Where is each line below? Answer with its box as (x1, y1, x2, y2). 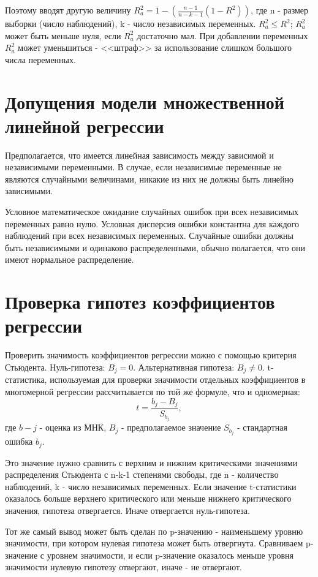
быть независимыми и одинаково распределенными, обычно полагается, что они (5, 241, 306, 254)
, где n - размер (251, 4, 309, 16)
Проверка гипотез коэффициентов (5, 289, 275, 314)
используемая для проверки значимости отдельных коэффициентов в (50, 373, 306, 386)
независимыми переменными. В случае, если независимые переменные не (5, 160, 282, 173)
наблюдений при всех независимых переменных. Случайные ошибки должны (5, 229, 293, 242)
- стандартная (237, 421, 287, 434)
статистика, (5, 373, 47, 386)
